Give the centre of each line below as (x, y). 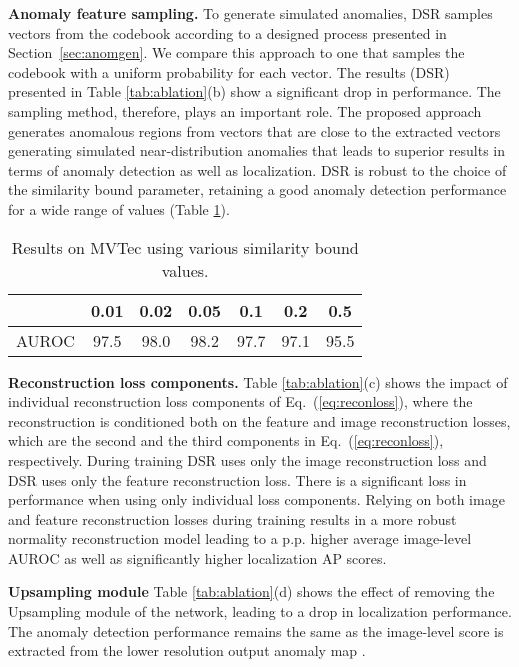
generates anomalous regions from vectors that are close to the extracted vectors (254, 130)
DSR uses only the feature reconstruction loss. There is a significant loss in (237, 479)
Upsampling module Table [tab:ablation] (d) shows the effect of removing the (251, 591)
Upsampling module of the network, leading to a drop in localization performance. (260, 611)
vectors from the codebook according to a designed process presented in (227, 32)
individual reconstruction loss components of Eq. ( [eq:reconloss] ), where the (240, 401)
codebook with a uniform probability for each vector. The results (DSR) (229, 71)
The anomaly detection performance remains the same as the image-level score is (256, 630)
